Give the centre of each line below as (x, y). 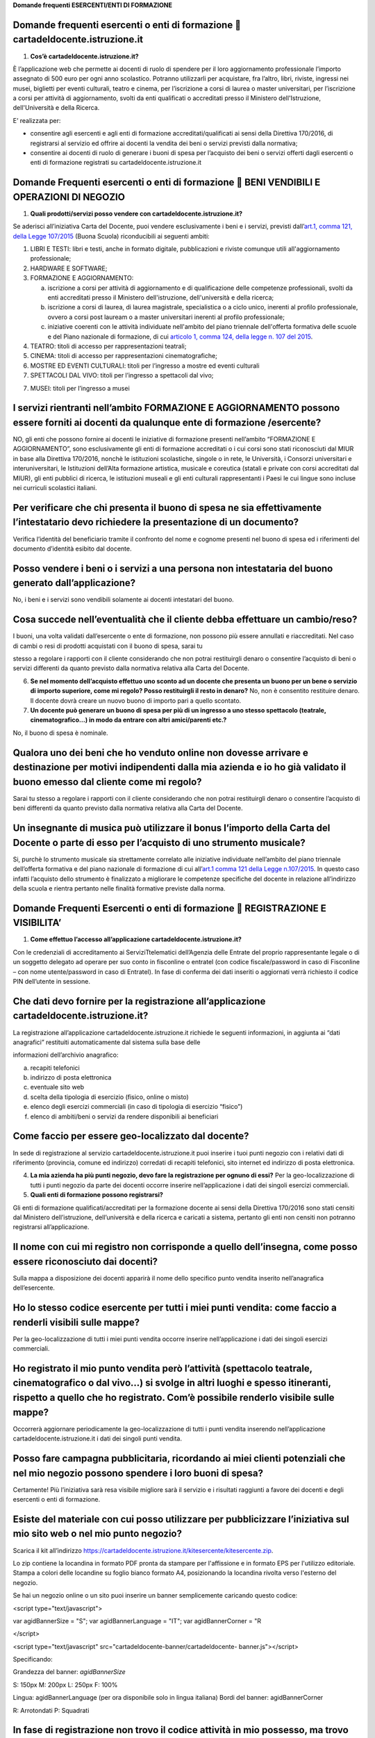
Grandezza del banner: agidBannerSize (69, 1672)
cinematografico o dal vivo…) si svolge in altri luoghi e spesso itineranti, (172, 1383)
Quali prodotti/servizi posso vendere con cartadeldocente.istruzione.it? (136, 213)
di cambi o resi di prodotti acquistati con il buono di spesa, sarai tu (108, 646)
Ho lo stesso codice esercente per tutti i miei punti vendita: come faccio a (175, 1308)
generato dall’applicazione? (74, 583)
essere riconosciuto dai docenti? (85, 1261)
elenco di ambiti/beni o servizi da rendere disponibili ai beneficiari (124, 1116)
